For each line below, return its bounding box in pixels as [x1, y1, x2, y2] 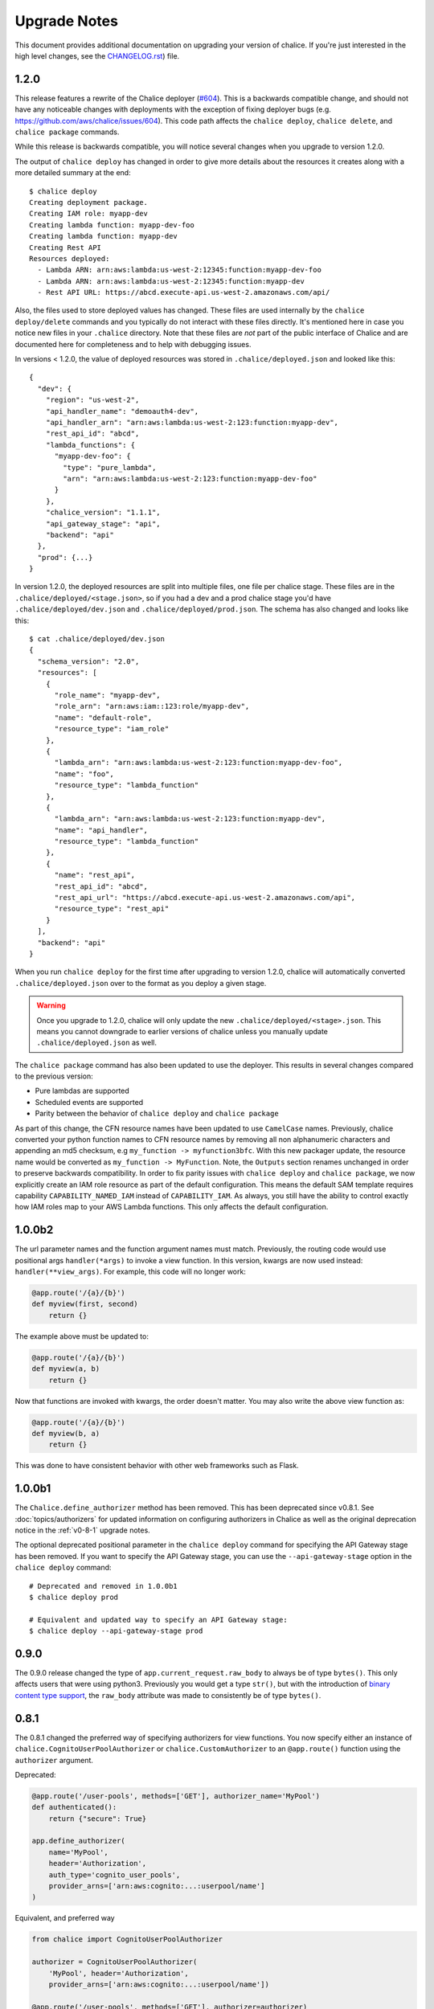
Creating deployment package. [29, 198, 149, 207]
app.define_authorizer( [31, 1836, 126, 1846]
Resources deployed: [29, 254, 110, 263]
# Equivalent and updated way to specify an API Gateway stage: [29, 1615, 289, 1624]
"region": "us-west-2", [45, 395, 140, 405]
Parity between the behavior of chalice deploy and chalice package [35, 1109, 279, 1119]
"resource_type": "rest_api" [54, 904, 170, 914]
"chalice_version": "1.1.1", [45, 508, 161, 518]
